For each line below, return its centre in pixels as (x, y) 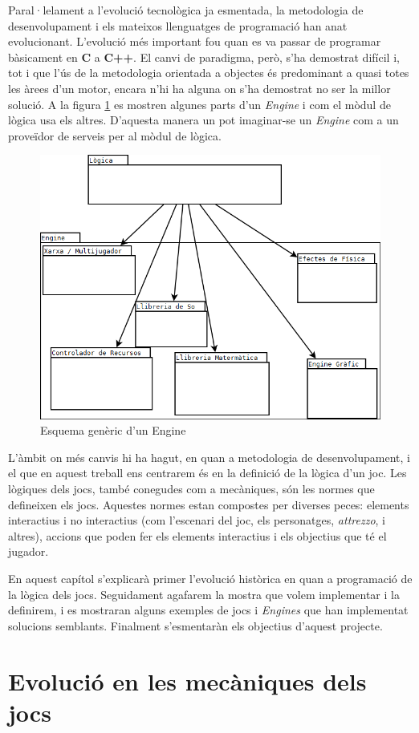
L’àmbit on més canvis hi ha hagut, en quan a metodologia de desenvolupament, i (209, 457)
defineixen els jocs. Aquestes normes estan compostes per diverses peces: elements (209, 504)
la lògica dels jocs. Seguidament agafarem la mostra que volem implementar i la (204, 594)
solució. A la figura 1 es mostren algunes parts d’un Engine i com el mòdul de (199, 104)
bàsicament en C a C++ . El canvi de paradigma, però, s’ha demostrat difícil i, (204, 57)
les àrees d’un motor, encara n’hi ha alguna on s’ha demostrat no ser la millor (199, 88)
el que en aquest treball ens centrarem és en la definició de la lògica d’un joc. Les (207, 473)
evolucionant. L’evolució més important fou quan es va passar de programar (195, 41)
